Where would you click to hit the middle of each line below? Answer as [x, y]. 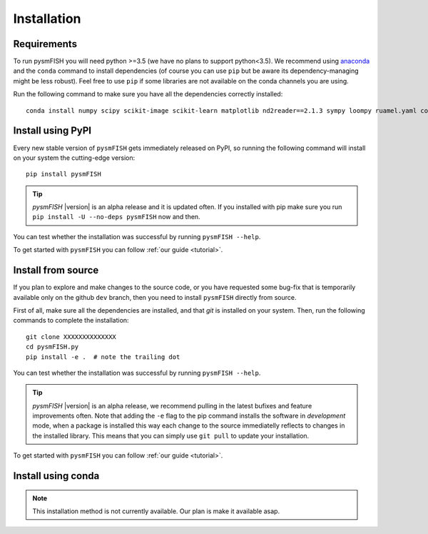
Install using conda [56, 476]
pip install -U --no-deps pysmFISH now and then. [116, 217]
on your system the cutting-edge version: [74, 158]
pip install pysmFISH [63, 174]
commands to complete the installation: [71, 321]
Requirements [45, 44]
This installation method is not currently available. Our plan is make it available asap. [156, 511]
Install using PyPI [52, 131]
